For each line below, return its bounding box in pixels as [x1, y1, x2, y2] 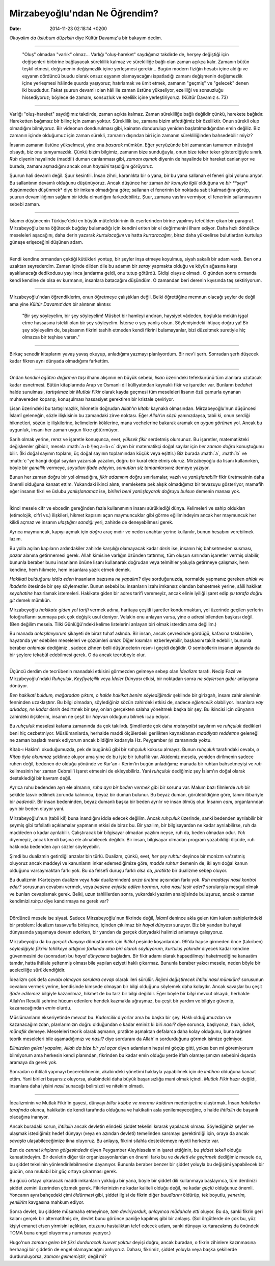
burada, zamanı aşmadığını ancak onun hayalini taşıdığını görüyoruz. [9, 163, 154, 169]
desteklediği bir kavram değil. [9, 775, 71, 781]
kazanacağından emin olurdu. [9, 1005, 72, 1011]
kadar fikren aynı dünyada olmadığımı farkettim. [9, 358, 109, 364]
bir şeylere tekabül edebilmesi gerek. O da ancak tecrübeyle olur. [9, 652, 146, 658]
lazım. [9, 536, 22, 542]
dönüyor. [9, 683, 28, 689]
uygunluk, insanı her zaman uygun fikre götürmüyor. [9, 427, 119, 433]
